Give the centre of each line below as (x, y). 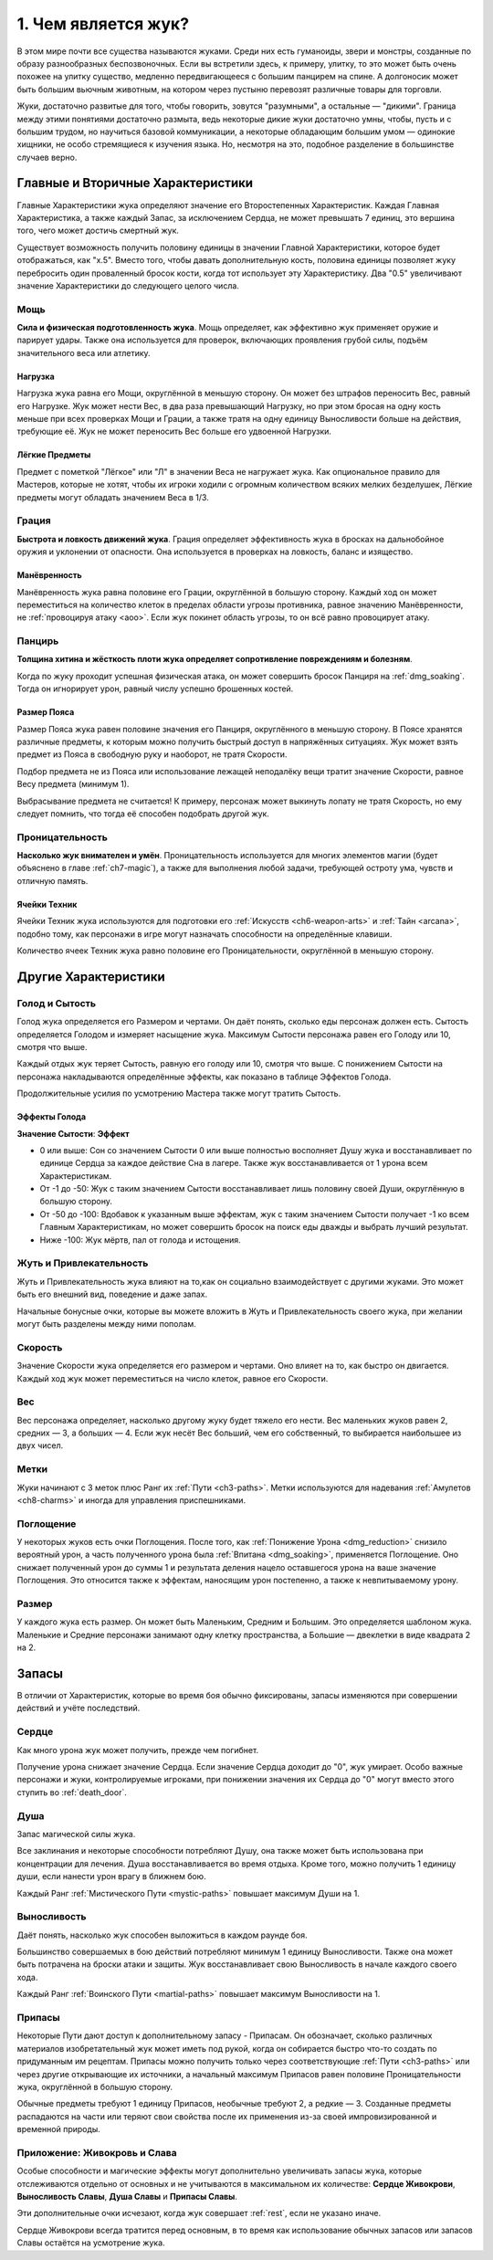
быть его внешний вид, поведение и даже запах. (112, 1294)
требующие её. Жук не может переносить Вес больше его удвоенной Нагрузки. (174, 431)
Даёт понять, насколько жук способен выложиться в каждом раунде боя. (162, 1935)
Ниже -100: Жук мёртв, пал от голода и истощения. (140, 1240)
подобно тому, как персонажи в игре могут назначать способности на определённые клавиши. (205, 934)
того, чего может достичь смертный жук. (98, 231)
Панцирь (38, 641)
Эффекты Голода (52, 1117)
